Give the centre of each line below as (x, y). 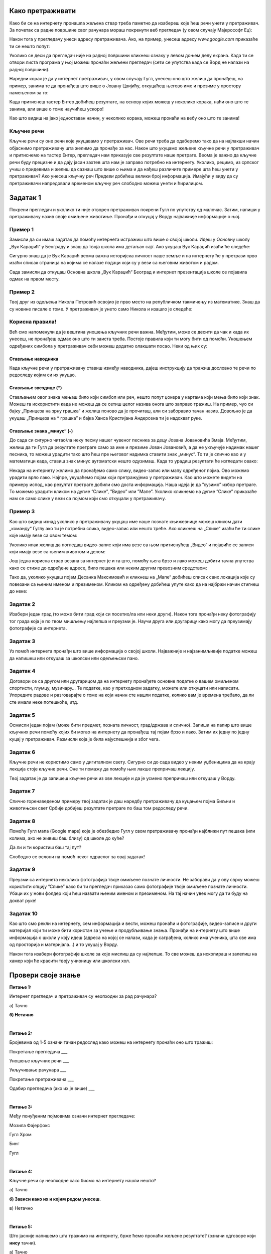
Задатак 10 (23, 913)
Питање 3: (21, 1107)
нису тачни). (23, 1243)
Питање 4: (21, 1171)
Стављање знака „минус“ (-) (41, 431)
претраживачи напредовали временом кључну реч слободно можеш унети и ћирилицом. (106, 183)
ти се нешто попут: (30, 46)
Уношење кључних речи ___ (39, 1060)
